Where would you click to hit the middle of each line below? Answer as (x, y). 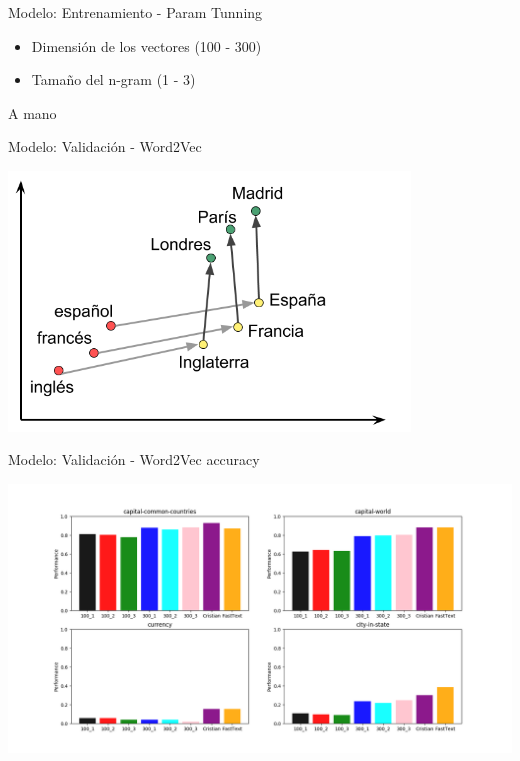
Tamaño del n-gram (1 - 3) (113, 79)
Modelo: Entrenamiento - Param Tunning (135, 12)
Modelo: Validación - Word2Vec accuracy (134, 459)
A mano (32, 112)
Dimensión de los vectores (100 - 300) (146, 45)
